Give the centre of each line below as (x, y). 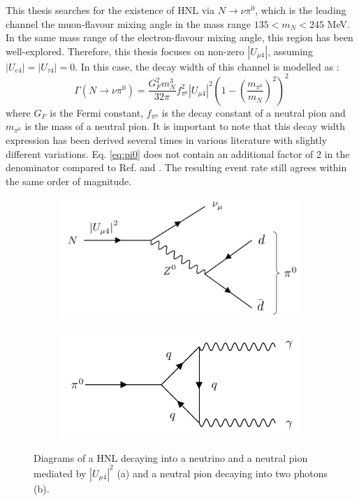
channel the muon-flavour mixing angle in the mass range (129, 23)
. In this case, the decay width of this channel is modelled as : (207, 66)
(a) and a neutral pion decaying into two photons (222, 473)
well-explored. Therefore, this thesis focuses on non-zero (125, 51)
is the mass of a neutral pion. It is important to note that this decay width (185, 126)
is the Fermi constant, (97, 112)
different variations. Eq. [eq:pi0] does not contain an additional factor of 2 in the (178, 153)
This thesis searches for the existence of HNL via (110, 10)
